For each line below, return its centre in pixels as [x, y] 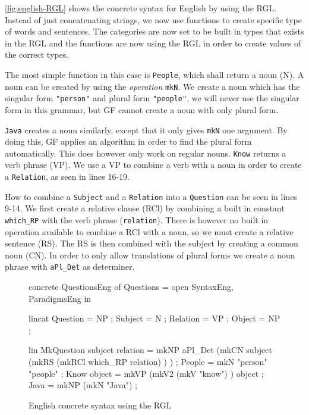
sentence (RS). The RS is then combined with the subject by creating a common [152, 243]
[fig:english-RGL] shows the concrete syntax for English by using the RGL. [141, 8]
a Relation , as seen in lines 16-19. [67, 177]
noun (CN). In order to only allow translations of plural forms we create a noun [150, 255]
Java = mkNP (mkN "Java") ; [83, 385]
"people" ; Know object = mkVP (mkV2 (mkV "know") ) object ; [146, 373]
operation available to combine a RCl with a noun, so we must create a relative [149, 231]
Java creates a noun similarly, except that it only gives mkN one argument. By [146, 130]
